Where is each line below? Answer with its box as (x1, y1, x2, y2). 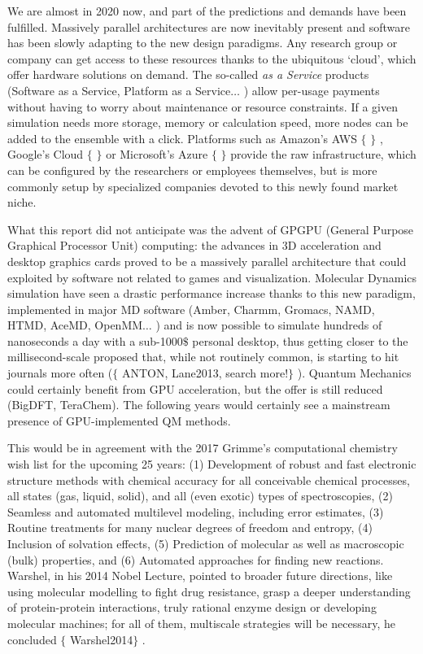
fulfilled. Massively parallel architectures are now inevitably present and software (7, 18, 410, 35)
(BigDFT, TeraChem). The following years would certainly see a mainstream (7, 396, 390, 413)
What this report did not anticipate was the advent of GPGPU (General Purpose (7, 220, 414, 238)
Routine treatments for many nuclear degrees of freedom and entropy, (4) (7, 519, 373, 536)
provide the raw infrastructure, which (230, 146, 416, 163)
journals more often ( (7, 364, 113, 381)
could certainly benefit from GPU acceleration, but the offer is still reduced (7, 380, 383, 397)
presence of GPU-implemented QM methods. (7, 412, 231, 429)
